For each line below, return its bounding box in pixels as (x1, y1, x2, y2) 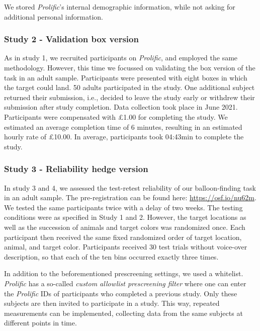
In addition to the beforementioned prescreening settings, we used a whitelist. (4, 268, 243, 279)
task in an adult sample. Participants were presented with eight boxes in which (4, 72, 247, 82)
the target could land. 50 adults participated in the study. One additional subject (4, 82, 255, 93)
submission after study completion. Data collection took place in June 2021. (4, 102, 238, 112)
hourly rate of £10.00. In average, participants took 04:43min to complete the (4, 131, 244, 142)
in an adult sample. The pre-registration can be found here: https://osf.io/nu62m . (4, 192, 256, 203)
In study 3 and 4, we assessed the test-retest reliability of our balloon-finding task (4, 182, 256, 193)
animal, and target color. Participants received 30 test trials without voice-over (4, 241, 247, 252)
